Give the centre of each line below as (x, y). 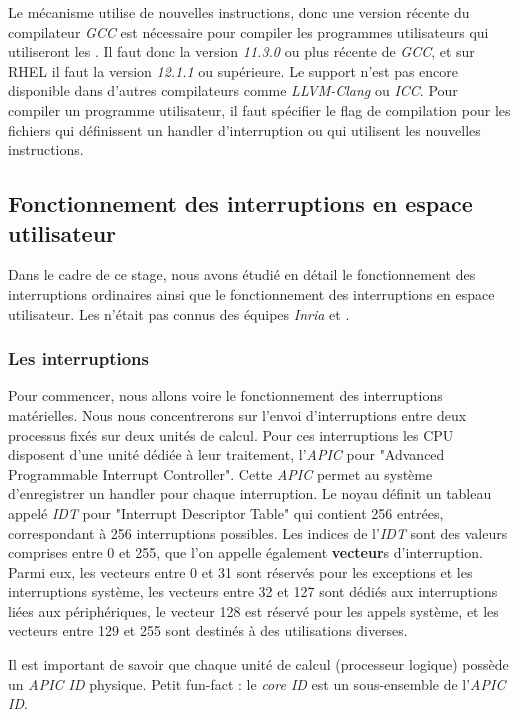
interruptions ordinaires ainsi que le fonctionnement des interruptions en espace (251, 293)
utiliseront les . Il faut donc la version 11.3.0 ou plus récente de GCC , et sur (241, 51)
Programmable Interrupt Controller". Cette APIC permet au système (220, 473)
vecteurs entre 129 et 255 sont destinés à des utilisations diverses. (208, 630)
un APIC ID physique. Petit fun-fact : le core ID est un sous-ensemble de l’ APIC (257, 683)
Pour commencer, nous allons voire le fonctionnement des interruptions (225, 395)
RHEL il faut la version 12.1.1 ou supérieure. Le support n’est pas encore (233, 70)
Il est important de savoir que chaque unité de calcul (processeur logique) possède (258, 664)
